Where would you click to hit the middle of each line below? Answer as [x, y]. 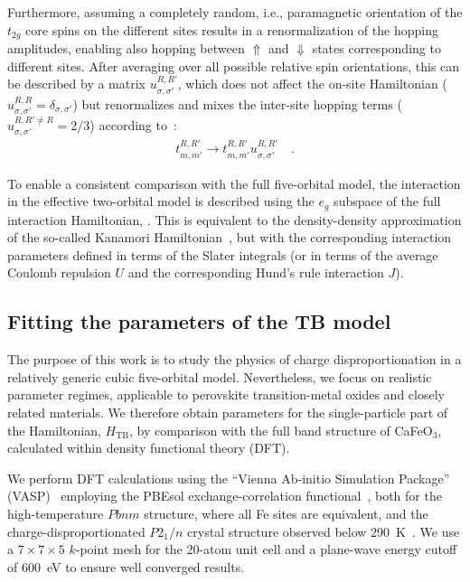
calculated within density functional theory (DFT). [149, 448]
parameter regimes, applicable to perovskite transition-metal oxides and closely [226, 394]
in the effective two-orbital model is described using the [161, 201]
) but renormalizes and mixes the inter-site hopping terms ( [237, 103]
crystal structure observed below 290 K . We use [324, 531]
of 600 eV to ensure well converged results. [126, 566]
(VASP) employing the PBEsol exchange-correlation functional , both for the [225, 496]
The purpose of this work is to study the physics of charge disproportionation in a [235, 359]
